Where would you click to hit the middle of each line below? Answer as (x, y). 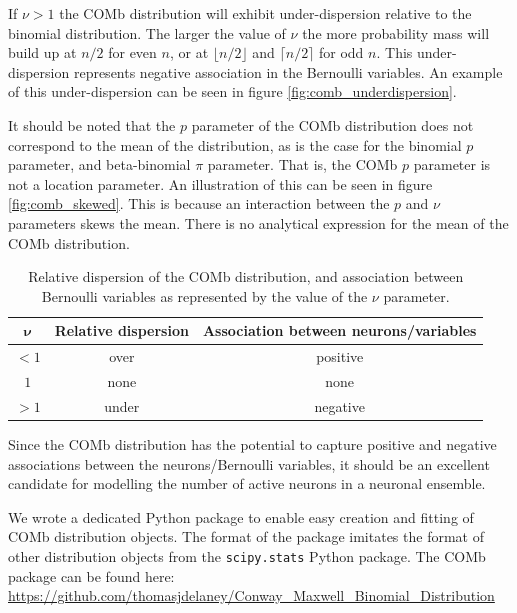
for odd (341, 52)
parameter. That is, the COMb (302, 164)
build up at (42, 52)
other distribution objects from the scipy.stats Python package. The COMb (247, 555)
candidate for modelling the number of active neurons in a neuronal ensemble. (247, 483)
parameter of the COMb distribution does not (332, 124)
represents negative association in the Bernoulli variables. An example (288, 71)
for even (132, 52)
